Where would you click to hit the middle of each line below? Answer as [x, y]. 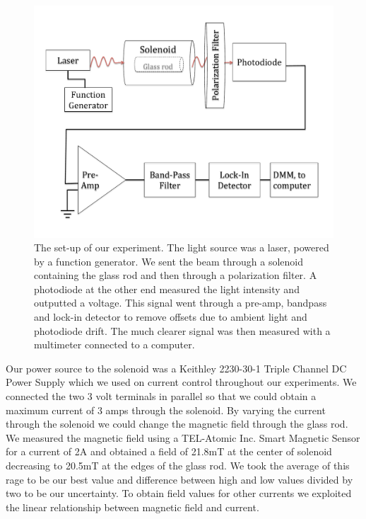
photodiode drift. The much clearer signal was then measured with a [182, 330]
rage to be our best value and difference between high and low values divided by [179, 479]
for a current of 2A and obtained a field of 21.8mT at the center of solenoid [169, 451]
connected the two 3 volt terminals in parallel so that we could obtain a [161, 396]
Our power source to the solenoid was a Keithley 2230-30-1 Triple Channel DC [176, 368]
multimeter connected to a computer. [114, 344]
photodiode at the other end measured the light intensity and [167, 289]
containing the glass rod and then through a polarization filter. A [176, 275]
